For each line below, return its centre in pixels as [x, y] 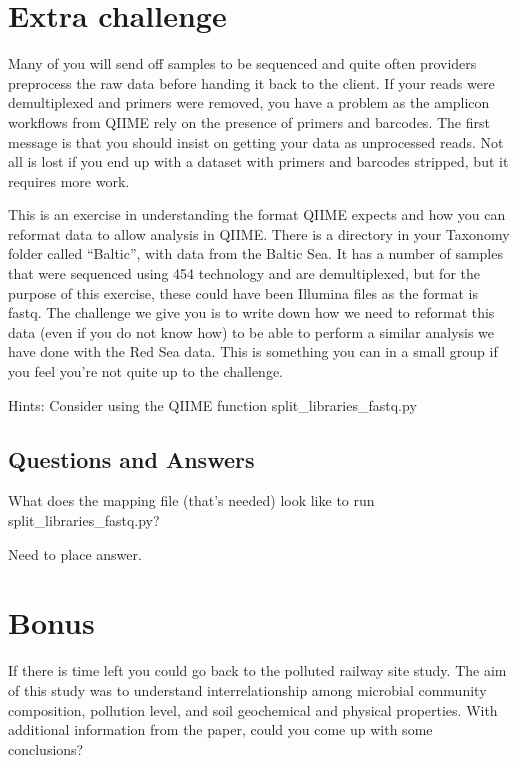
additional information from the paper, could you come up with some [220, 729]
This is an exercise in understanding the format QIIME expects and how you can [257, 214]
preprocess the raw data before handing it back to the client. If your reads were [251, 82]
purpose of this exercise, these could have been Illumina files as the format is [243, 292]
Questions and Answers [131, 458]
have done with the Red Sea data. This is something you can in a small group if [253, 351]
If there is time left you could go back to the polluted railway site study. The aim [257, 670]
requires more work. [69, 180]
